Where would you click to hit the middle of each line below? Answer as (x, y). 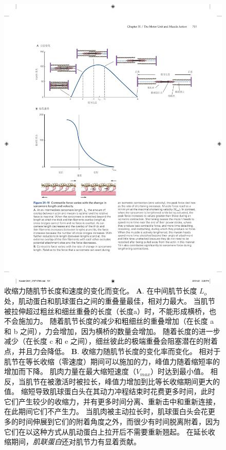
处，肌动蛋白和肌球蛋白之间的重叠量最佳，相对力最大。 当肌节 (110, 300)
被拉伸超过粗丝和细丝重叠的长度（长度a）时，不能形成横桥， (107, 311)
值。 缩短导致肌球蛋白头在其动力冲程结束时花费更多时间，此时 (110, 391)
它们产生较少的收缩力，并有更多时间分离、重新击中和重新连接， (112, 401)
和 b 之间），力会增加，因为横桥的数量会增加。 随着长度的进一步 (112, 331)
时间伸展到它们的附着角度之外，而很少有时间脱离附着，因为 (119, 422)
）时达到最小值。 (180, 371)
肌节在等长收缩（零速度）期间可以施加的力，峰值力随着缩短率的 (112, 361)
